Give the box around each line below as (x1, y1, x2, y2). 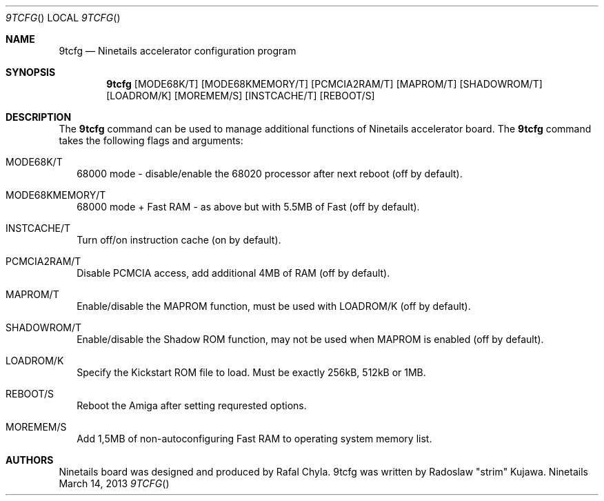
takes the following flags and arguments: (59, 135, 243, 146)
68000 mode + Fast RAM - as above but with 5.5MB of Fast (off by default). (77, 201, 420, 213)
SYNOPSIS (6, 66, 56, 78)
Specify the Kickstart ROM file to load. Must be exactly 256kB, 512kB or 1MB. (77, 366, 426, 378)
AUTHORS (6, 454, 54, 466)
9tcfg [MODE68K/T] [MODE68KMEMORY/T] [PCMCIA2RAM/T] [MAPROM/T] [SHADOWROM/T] (106, 78, 543, 90)
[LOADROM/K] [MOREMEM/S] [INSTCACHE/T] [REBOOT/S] (106, 90, 375, 101)
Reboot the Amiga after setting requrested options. (77, 400, 307, 411)
